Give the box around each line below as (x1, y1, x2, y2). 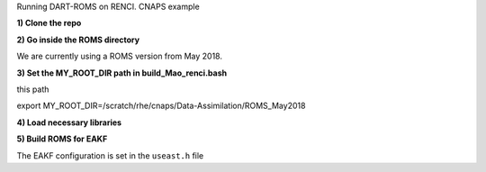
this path (16, 84, 49, 95)
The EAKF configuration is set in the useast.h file (16, 149, 204, 161)
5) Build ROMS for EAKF (16, 133, 108, 144)
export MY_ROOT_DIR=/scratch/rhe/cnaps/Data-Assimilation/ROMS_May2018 (16, 100, 306, 112)
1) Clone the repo (16, 18, 82, 29)
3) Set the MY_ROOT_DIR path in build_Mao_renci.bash (16, 68, 228, 78)
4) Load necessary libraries (16, 117, 121, 128)
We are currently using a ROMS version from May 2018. (16, 50, 222, 62)
